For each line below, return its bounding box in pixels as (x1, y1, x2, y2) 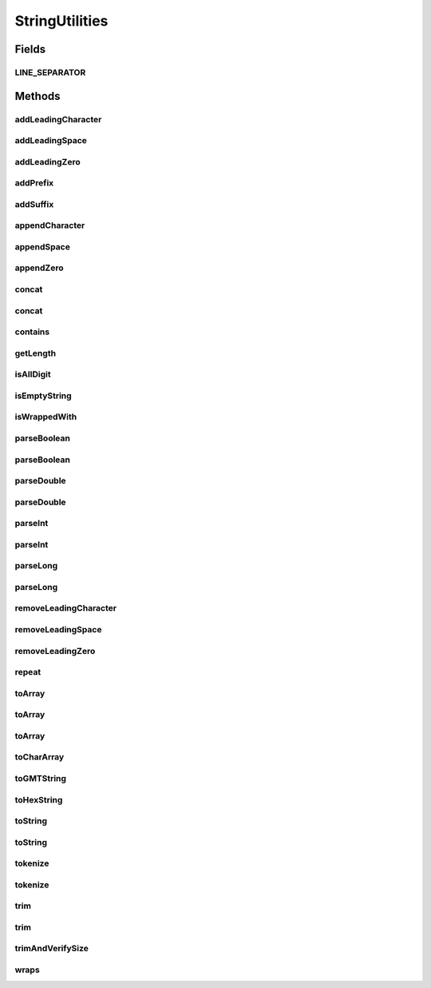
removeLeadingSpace (14, 624, 102, 635)
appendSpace (14, 241, 71, 252)
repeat (14, 667, 42, 678)
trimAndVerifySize (14, 943, 89, 954)
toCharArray (14, 751, 65, 763)
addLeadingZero (14, 156, 81, 167)
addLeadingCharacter (14, 114, 102, 125)
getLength (14, 348, 56, 359)
